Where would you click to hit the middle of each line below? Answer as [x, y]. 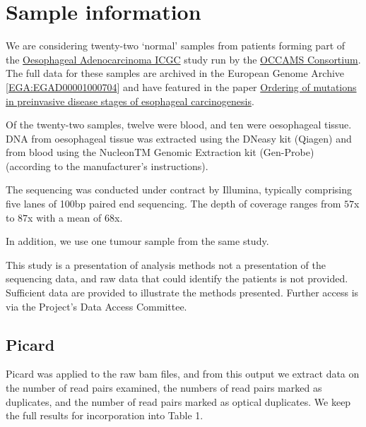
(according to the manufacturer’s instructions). [107, 166]
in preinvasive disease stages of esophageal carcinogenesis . [130, 101]
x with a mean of [65, 217]
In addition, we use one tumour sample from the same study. [137, 241]
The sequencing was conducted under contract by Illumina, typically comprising [179, 190]
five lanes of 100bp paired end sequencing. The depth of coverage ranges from [173, 204]
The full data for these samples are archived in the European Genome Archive [175, 73]
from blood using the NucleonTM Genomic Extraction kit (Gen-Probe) [160, 152]
